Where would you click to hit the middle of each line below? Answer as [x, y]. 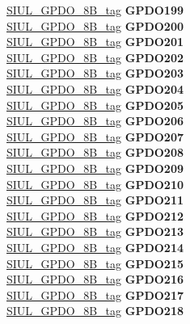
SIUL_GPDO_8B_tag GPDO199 [95, 10]
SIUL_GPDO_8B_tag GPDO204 [95, 88]
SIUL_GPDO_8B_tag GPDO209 [95, 168]
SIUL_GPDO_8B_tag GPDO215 [95, 263]
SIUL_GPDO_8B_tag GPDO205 [95, 105]
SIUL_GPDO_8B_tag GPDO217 [95, 295]
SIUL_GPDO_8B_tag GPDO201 [95, 42]
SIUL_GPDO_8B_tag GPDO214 [95, 247]
